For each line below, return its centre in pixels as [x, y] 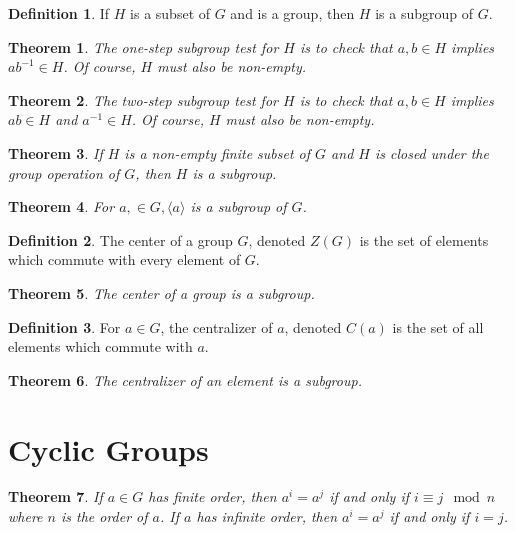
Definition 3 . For [64, 326]
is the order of [104, 516]
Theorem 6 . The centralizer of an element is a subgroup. [185, 379]
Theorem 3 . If [55, 152]
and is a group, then [292, 13]
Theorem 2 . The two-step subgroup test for [143, 99]
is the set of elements [424, 239]
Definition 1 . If [59, 13]
